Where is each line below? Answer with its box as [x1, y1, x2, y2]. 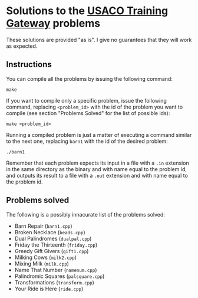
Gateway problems [6, 17, 101, 30]
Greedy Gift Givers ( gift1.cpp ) [14, 247, 89, 254]
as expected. [6, 42, 38, 50]
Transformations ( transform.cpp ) [14, 279, 94, 286]
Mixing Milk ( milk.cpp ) [14, 260, 70, 267]
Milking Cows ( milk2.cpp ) [14, 254, 77, 261]
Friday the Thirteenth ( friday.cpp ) [14, 241, 98, 248]
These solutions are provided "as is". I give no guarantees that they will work [6, 36, 192, 43]
